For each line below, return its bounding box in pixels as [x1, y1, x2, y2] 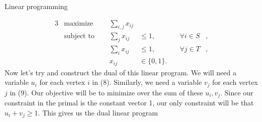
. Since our [220, 87, 253, 97]
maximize [64, 20, 94, 27]
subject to [64, 33, 95, 40]
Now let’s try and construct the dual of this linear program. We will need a [5, 67, 236, 77]
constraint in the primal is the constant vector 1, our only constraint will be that [5, 97, 254, 108]
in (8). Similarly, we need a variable [92, 77, 202, 87]
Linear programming [5, 1, 68, 11]
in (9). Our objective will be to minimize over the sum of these [10, 87, 203, 97]
